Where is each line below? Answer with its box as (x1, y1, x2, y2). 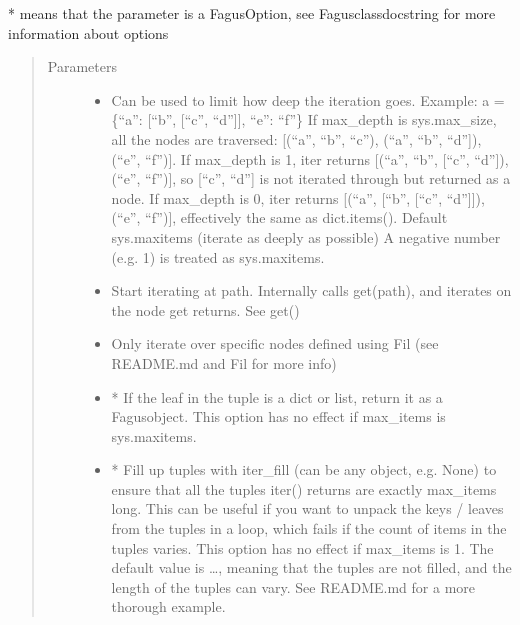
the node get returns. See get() (111, 299, 300, 320)
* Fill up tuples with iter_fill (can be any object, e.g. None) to (111, 459, 497, 480)
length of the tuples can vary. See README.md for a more (111, 576, 476, 597)
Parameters (47, 56, 117, 77)
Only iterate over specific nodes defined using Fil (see (111, 333, 439, 354)
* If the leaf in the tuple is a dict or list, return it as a (111, 386, 443, 407)
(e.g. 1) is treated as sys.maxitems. (111, 246, 325, 267)
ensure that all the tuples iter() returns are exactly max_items (111, 478, 497, 499)
